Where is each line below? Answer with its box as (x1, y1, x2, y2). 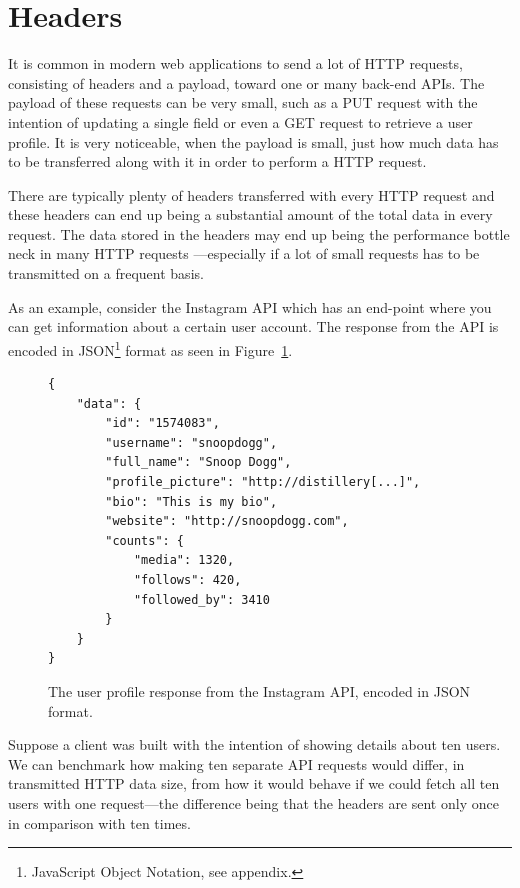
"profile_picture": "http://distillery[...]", (105, 475, 421, 490)
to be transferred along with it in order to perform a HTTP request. (8, 151, 427, 172)
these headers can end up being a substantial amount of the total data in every (8, 204, 493, 225)
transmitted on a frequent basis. (8, 263, 204, 284)
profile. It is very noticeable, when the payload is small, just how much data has (8, 131, 499, 152)
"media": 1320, (133, 553, 235, 568)
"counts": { (105, 533, 185, 548)
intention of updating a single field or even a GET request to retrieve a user (8, 111, 473, 132)
